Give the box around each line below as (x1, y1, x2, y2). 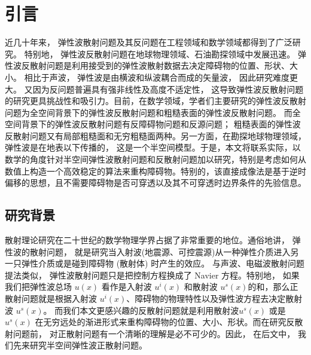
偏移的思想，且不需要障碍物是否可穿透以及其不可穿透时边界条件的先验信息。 (5, 176, 306, 189)
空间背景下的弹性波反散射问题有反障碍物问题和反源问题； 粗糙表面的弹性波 (5, 118, 301, 130)
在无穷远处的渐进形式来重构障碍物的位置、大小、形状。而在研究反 (35, 316, 295, 328)
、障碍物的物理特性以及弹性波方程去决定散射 (126, 292, 303, 305)
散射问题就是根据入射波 (5, 292, 97, 305)
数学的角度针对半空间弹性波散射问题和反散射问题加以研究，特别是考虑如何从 (5, 153, 306, 166)
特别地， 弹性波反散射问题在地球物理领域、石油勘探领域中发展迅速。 (24, 47, 295, 60)
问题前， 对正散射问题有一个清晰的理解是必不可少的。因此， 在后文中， (13, 327, 295, 339)
